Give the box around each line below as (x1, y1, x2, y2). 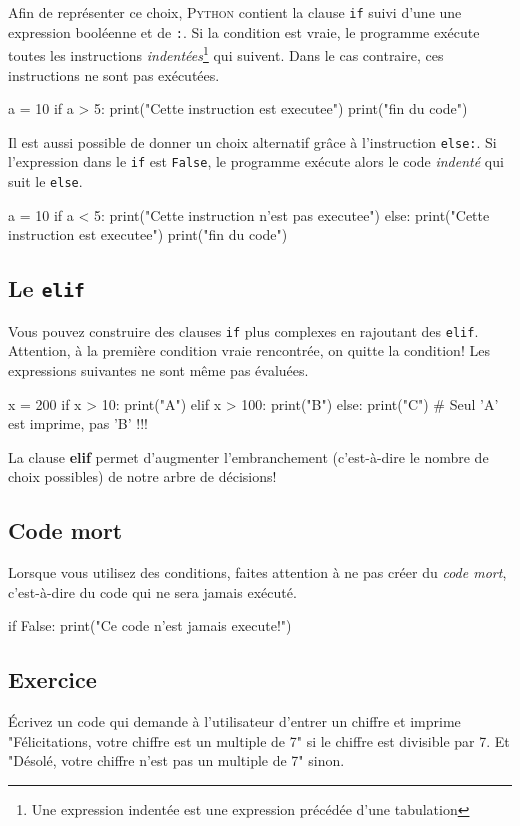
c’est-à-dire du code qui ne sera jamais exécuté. (8, 581, 297, 602)
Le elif (8, 273, 85, 304)
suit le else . (8, 171, 83, 192)
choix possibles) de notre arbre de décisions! (8, 466, 277, 487)
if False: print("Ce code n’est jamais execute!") (8, 615, 292, 636)
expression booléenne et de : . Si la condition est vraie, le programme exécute (8, 21, 480, 42)
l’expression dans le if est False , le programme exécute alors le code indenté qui (8, 151, 504, 172)
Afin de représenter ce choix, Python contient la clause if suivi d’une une (8, 2, 462, 22)
